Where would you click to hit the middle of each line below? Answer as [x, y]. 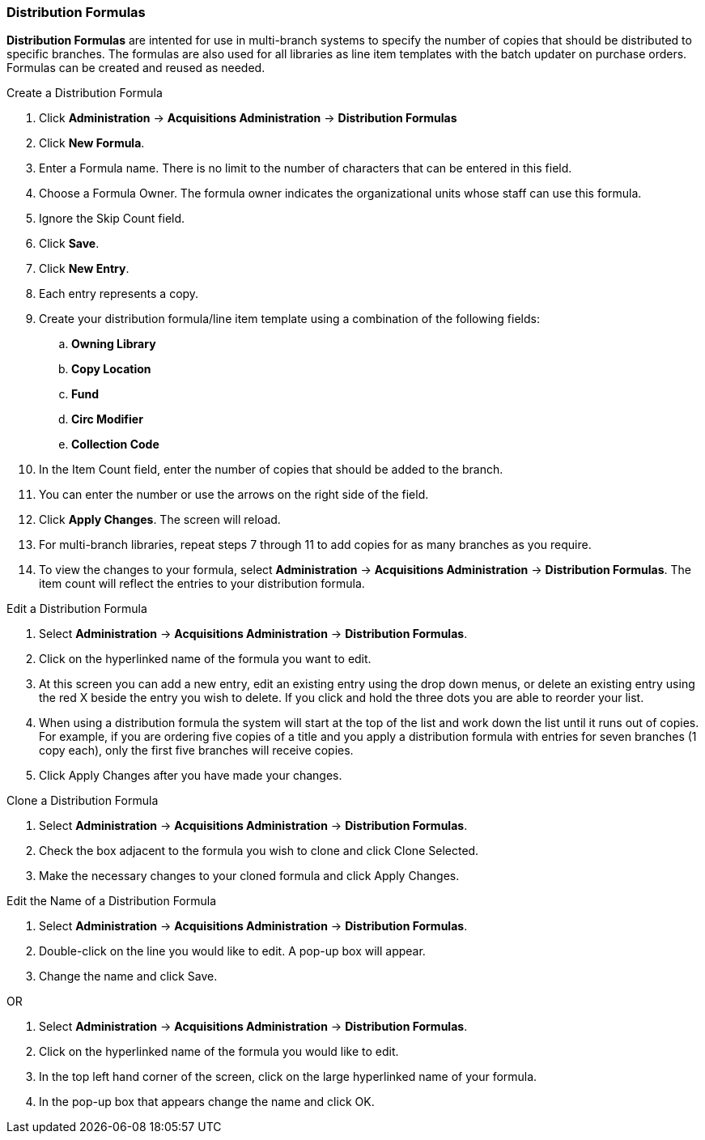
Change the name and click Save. [128, 976]
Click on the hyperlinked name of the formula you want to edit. [205, 659]
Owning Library [114, 344]
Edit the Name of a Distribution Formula [112, 901]
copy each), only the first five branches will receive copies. [196, 751]
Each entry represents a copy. [119, 294]
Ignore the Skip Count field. [112, 219]
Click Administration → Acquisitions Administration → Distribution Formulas [248, 118]
